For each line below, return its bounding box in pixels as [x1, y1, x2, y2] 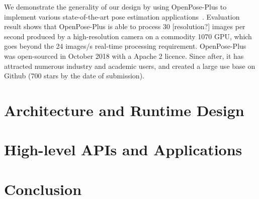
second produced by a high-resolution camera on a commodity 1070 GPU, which [4, 31, 252, 41]
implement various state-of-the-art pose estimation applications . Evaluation [4, 11, 240, 22]
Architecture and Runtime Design [4, 99, 244, 120]
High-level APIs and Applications [4, 139, 242, 160]
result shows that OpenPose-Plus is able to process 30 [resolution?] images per [4, 21, 245, 32]
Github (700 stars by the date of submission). [4, 70, 144, 81]
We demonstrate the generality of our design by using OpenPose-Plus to [4, 2, 227, 12]
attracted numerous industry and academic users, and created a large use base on [4, 60, 255, 71]
